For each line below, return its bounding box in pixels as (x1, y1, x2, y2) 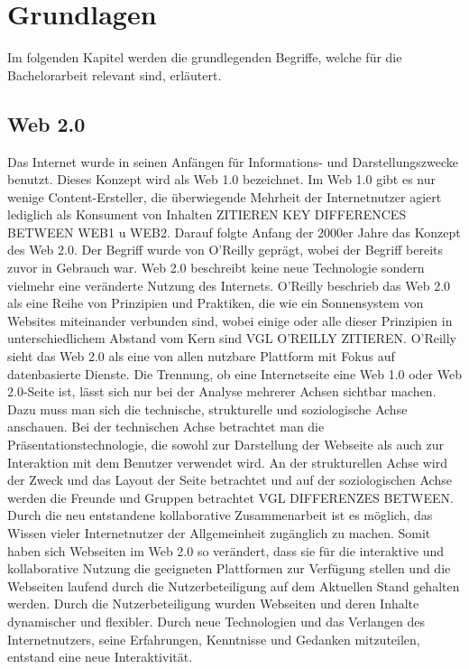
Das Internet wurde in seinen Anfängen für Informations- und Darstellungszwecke (7, 152, 458, 171)
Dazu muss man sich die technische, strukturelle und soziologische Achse (7, 399, 408, 418)
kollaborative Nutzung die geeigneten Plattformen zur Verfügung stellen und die (7, 559, 451, 578)
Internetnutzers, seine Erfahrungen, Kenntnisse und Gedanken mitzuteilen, (7, 629, 420, 648)
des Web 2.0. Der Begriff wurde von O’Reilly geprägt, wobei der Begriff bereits (7, 240, 444, 259)
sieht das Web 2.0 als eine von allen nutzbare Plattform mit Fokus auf (7, 347, 395, 366)
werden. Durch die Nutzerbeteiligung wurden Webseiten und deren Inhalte (7, 594, 419, 613)
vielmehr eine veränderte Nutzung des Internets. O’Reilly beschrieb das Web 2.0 (7, 275, 451, 294)
